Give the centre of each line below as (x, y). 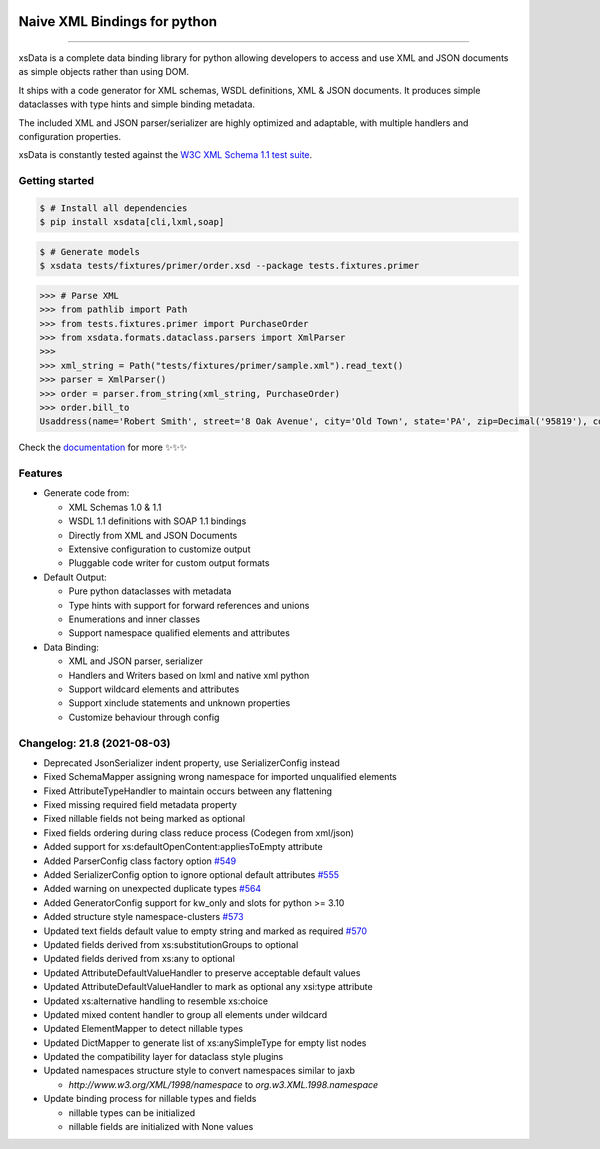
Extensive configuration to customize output (159, 549)
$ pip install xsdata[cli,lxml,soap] (132, 222)
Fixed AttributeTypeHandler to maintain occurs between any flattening (188, 791)
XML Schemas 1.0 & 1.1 (115, 507)
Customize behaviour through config (144, 717)
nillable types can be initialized (131, 1112)
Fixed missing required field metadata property (140, 805)
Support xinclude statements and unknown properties (179, 703)
